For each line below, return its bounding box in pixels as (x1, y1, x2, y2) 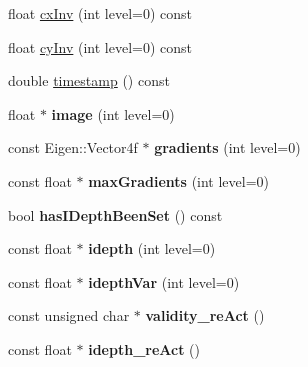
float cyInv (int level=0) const (8, 36, 193, 57)
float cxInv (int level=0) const (8, 3, 193, 23)
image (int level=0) (51, 103, 175, 124)
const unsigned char (8, 305, 130, 326)
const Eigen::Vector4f (8, 137, 138, 158)
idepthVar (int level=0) (88, 271, 240, 292)
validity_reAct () (145, 305, 265, 326)
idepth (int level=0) (88, 238, 216, 259)
